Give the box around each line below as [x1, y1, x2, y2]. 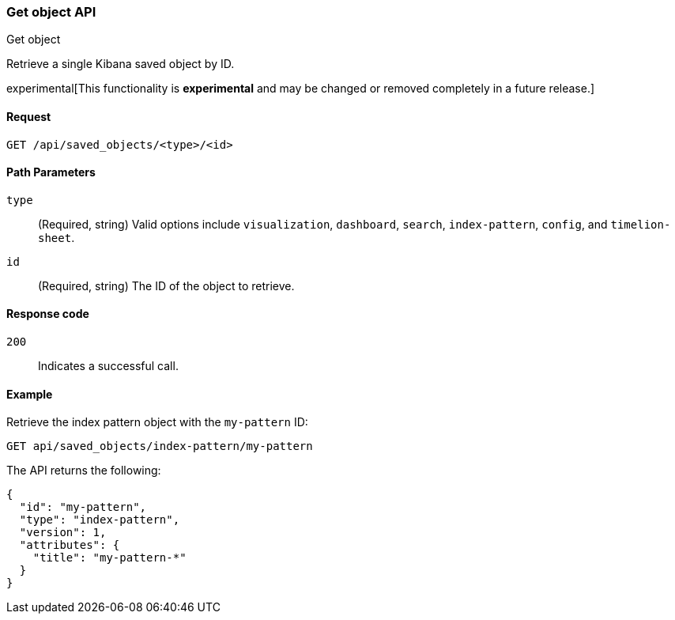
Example [6, 387, 53, 401]
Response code [6, 307, 89, 321]
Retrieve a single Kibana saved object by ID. [6, 57, 235, 71]
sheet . [38, 230, 75, 244]
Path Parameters [6, 165, 96, 180]
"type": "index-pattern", [19, 513, 180, 527]
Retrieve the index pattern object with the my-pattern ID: [6, 415, 308, 429]
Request [6, 109, 51, 123]
